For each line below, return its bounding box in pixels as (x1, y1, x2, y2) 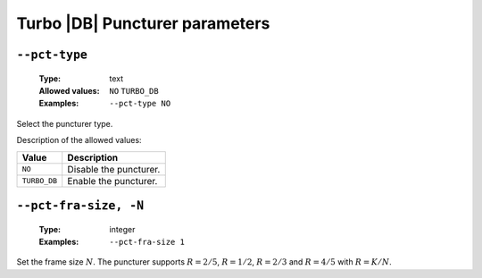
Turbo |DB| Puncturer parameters (16, 13, 270, 33)
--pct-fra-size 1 (109, 237, 185, 247)
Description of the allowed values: (16, 135, 142, 146)
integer (109, 223, 136, 234)
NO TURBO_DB (109, 86, 160, 96)
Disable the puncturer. (67, 163, 161, 175)
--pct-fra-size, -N (16, 198, 145, 213)
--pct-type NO (109, 98, 171, 109)
